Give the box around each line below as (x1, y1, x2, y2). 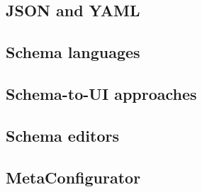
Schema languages (6, 41, 140, 63)
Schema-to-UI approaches (6, 82, 197, 104)
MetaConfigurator (6, 166, 141, 188)
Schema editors (6, 124, 119, 146)
